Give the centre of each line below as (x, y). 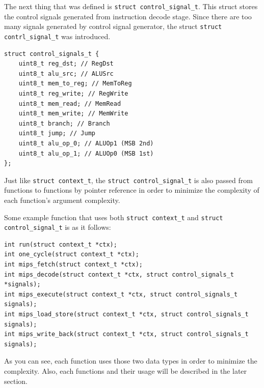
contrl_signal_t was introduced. (57, 36)
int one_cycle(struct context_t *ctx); (72, 255)
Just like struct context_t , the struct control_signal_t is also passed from (128, 180)
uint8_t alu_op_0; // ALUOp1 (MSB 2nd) (86, 143)
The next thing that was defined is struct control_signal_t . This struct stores (131, 6)
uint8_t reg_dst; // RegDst (66, 64)
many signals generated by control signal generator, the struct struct (113, 26)
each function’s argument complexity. (62, 200)
